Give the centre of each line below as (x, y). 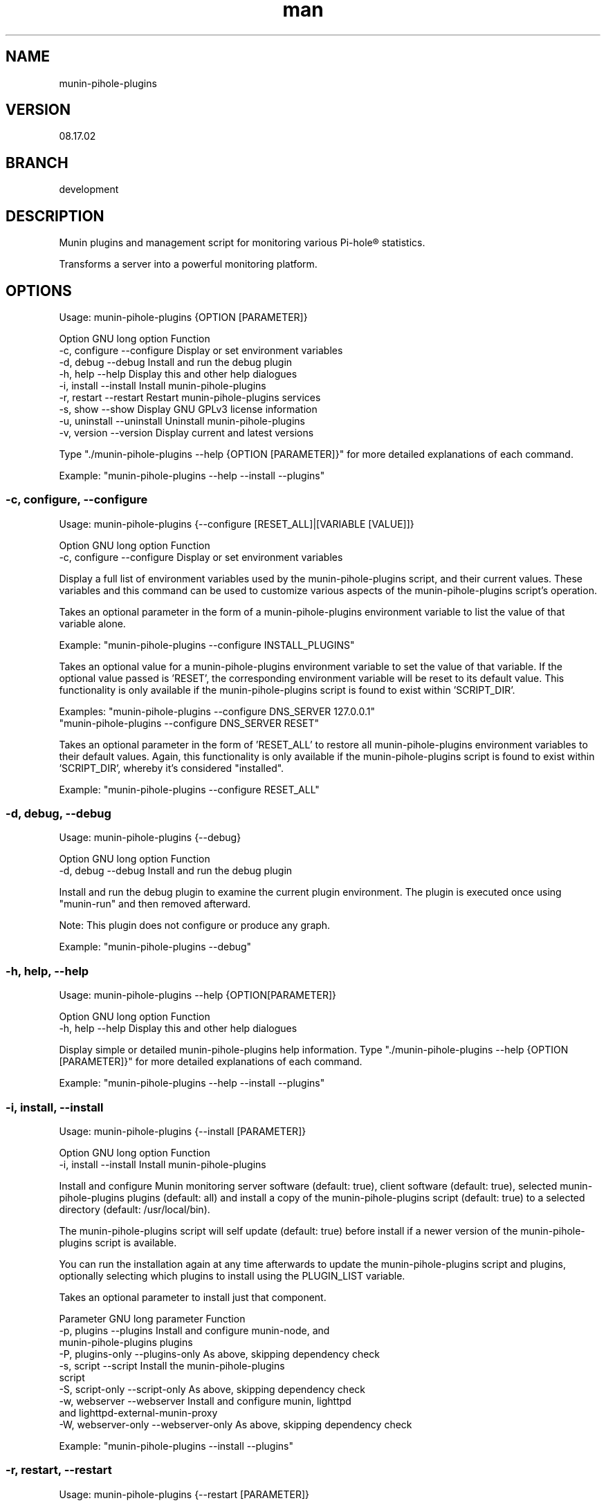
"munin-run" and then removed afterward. (155, 904)
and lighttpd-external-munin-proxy (138, 1412)
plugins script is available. (118, 1242)
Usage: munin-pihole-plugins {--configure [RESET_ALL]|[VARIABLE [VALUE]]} (237, 524)
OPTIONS (39, 291)
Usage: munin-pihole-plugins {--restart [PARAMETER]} (184, 1494)
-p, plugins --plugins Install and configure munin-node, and (194, 1330)
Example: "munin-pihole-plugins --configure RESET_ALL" (189, 789)
